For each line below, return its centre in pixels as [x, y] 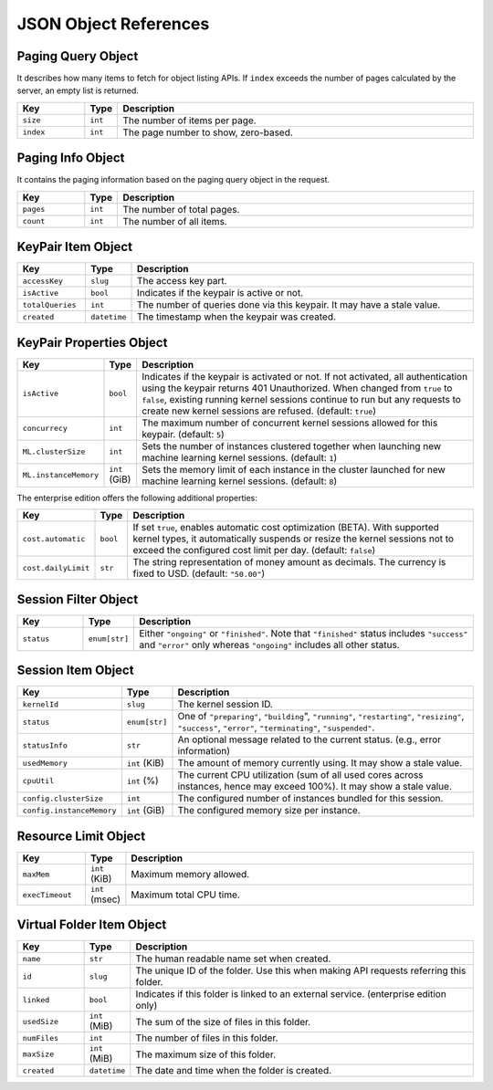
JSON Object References [113, 24]
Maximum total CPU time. [186, 895]
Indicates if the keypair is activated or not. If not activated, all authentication [305, 376]
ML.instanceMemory [61, 475]
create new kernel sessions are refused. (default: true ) [259, 411]
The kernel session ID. [226, 705]
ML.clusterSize [54, 452]
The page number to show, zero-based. [208, 132]
